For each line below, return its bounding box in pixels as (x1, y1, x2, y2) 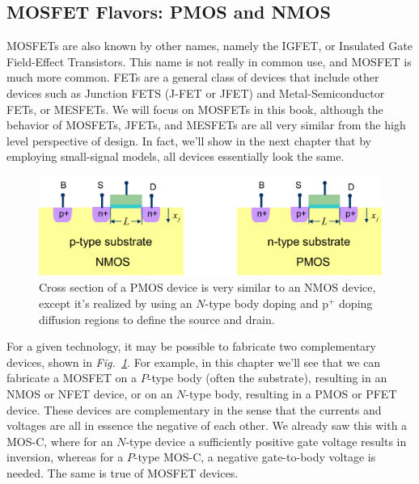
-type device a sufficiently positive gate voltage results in (125, 432, 407, 449)
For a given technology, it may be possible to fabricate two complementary (6, 338, 377, 355)
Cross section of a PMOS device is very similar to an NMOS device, (39, 279, 376, 296)
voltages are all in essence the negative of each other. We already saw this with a (6, 417, 408, 434)
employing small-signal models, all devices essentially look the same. (6, 148, 345, 165)
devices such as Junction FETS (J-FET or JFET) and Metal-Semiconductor (6, 84, 385, 101)
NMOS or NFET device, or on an (6, 385, 173, 402)
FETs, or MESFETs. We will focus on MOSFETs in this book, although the (6, 100, 383, 117)
